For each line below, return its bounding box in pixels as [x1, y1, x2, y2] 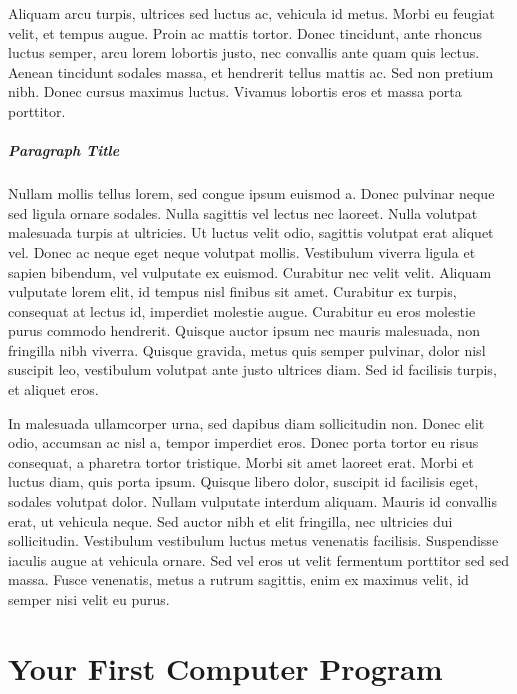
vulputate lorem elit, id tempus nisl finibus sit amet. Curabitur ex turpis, [8, 281, 457, 302]
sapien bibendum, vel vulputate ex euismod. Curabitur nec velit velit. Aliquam [8, 261, 492, 282]
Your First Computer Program [8, 647, 443, 688]
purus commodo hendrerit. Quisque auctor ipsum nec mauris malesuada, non [8, 320, 480, 341]
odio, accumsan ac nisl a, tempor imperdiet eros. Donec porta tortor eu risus [8, 432, 479, 453]
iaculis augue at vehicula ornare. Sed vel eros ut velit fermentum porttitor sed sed [8, 549, 510, 570]
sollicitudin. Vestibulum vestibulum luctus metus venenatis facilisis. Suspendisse [8, 530, 499, 551]
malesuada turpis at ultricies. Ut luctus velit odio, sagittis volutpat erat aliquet [8, 222, 494, 243]
